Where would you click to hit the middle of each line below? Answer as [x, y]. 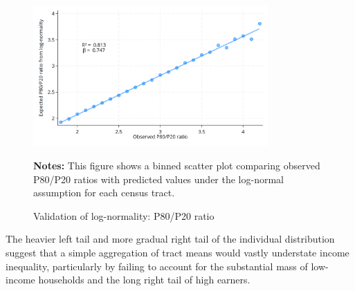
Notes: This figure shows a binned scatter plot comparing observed [177, 165]
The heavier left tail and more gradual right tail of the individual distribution [170, 239]
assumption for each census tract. [104, 193]
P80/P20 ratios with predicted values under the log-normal [158, 179]
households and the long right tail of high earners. [144, 280]
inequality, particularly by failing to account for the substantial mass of [157, 266]
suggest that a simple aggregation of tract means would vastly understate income [177, 252]
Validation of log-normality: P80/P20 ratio [124, 215]
